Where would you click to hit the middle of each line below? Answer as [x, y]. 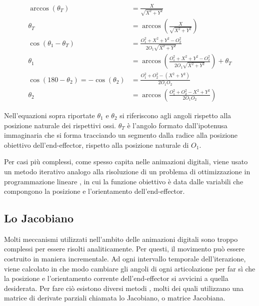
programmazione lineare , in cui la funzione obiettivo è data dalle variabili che [124, 181]
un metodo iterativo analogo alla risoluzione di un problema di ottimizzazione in [127, 171]
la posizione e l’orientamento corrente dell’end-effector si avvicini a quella [116, 278]
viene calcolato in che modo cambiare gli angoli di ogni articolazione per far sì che [130, 268]
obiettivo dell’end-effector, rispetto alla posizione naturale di [96, 144]
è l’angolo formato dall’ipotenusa [177, 125]
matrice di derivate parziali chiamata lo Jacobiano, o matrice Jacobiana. [115, 298]
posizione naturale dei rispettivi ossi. [60, 125]
